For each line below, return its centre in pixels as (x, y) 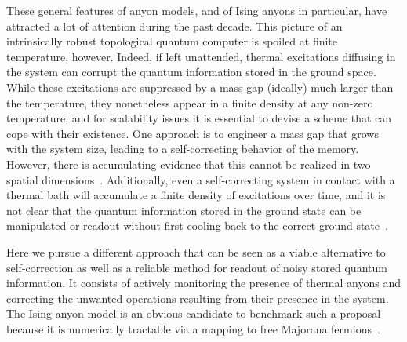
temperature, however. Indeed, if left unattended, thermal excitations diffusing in (201, 56)
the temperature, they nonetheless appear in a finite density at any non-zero (190, 102)
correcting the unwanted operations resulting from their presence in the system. (198, 298)
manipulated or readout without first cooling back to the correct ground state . (197, 226)
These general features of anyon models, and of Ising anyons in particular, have (197, 10)
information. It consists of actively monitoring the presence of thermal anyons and (203, 283)
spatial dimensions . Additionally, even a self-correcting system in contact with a (201, 179)
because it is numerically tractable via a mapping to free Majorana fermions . (193, 328)
